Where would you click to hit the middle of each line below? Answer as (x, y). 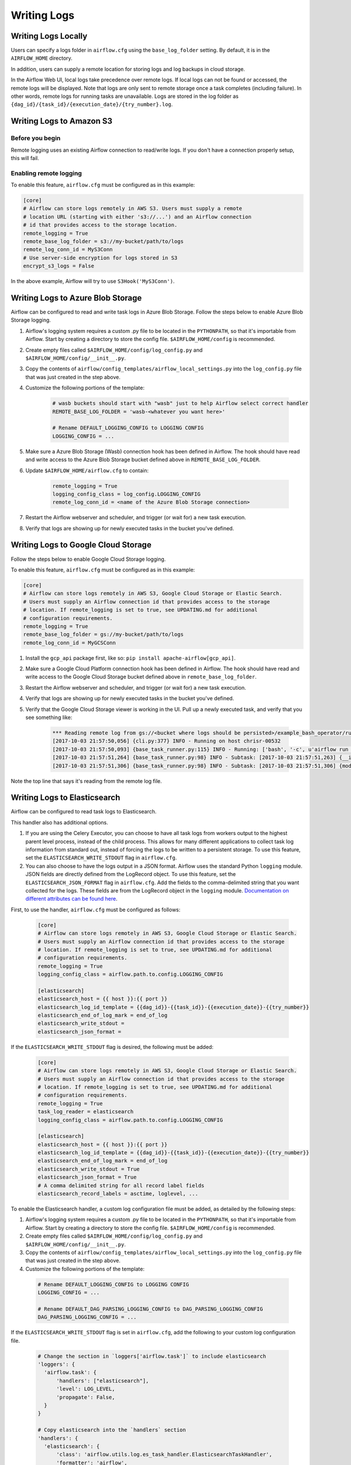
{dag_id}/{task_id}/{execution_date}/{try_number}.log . (92, 104)
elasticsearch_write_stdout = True (89, 1169)
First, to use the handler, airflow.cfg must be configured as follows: (96, 909)
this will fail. (25, 158)
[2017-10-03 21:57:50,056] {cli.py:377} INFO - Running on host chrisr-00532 (166, 741)
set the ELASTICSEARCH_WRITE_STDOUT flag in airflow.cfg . (101, 858)
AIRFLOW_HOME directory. (42, 58)
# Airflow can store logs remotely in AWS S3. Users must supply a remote (133, 209)
